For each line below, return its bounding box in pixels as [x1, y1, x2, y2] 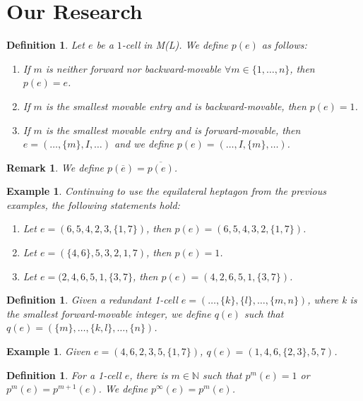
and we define [114, 136, 174, 151]
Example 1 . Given [6, 344, 90, 359]
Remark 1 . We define [6, 160, 104, 174]
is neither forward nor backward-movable [45, 61, 221, 76]
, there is [129, 367, 168, 382]
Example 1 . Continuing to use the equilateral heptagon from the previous [6, 184, 326, 198]
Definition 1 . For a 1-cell [6, 367, 121, 382]
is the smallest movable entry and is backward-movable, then [45, 98, 307, 113]
